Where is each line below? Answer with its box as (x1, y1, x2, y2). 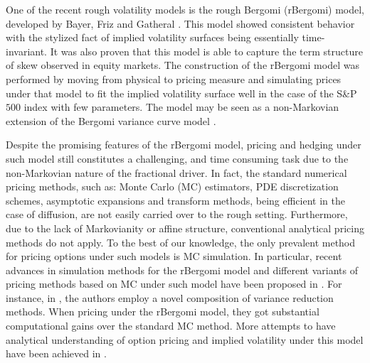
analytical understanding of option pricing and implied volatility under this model (6, 332, 364, 347)
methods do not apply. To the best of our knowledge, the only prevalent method (6, 234, 356, 249)
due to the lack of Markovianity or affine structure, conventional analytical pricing (6, 220, 364, 235)
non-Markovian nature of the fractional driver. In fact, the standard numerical (6, 165, 347, 180)
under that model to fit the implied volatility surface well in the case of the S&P (6, 85, 357, 100)
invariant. (6, 43, 48, 58)
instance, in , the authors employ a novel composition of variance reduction (6, 290, 334, 305)
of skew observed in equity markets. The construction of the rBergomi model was (6, 58, 359, 72)
